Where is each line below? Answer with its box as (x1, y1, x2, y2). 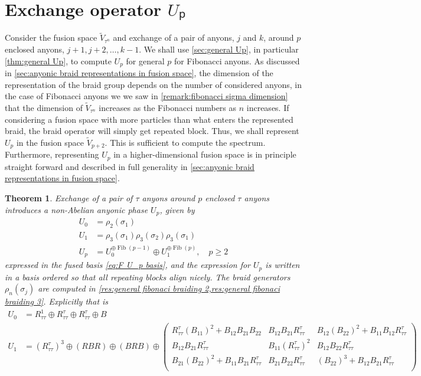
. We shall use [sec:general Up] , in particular (139, 42, 299, 55)
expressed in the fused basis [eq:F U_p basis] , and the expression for (5, 259, 251, 271)
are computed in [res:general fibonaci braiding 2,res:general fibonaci (38, 282, 280, 295)
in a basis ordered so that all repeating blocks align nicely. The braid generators (5, 270, 291, 283)
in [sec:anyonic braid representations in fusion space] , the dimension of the (5, 66, 273, 79)
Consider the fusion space (5, 31, 97, 44)
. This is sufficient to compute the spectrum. (105, 136, 266, 148)
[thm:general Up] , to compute (5, 54, 112, 67)
